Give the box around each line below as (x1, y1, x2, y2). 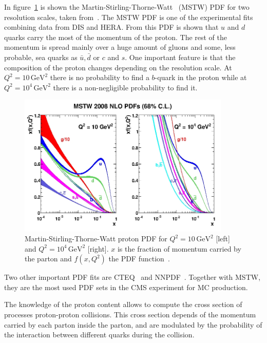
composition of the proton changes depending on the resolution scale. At (4, 62, 232, 72)
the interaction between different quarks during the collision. (4, 329, 195, 340)
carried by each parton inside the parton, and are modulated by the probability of (4, 319, 262, 330)
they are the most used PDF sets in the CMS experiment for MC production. (4, 281, 248, 292)
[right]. (87, 243, 109, 254)
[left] (216, 233, 230, 244)
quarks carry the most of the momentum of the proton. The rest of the (4, 31, 227, 42)
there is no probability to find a (50, 72, 149, 83)
